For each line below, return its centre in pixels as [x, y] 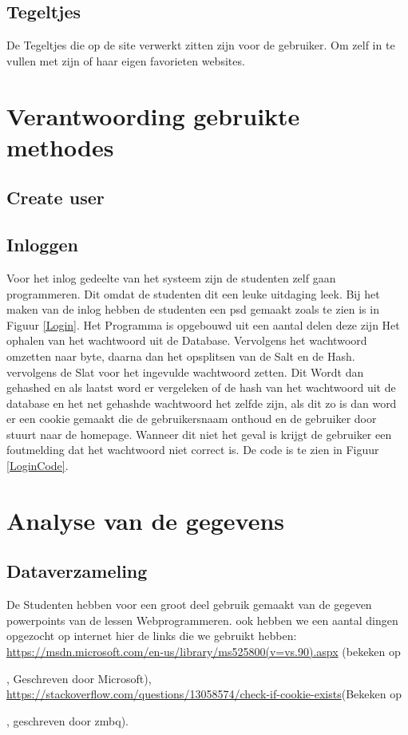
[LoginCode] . [38, 466]
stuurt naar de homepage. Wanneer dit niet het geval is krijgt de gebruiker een [199, 434]
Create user [55, 198]
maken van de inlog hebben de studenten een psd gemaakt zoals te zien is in [193, 309]
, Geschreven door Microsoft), [79, 678]
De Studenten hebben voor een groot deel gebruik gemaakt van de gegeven [189, 605]
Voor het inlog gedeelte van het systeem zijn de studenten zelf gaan [171, 277]
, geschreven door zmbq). [67, 720]
